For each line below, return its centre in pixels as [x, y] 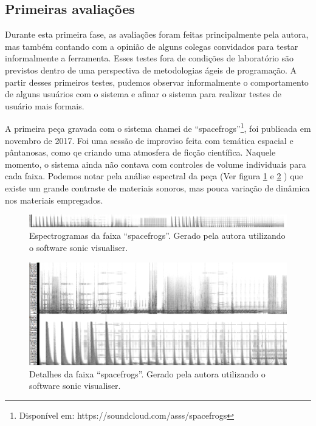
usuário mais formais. [45, 105]
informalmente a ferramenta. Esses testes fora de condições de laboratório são [149, 58]
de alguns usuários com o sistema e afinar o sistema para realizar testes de [143, 94]
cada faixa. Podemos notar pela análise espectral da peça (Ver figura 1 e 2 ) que [154, 176]
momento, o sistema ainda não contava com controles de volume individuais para [156, 164]
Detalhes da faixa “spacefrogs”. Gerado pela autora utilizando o [147, 373]
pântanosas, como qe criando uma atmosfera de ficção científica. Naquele [140, 152]
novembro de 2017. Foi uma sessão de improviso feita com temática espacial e [149, 140]
